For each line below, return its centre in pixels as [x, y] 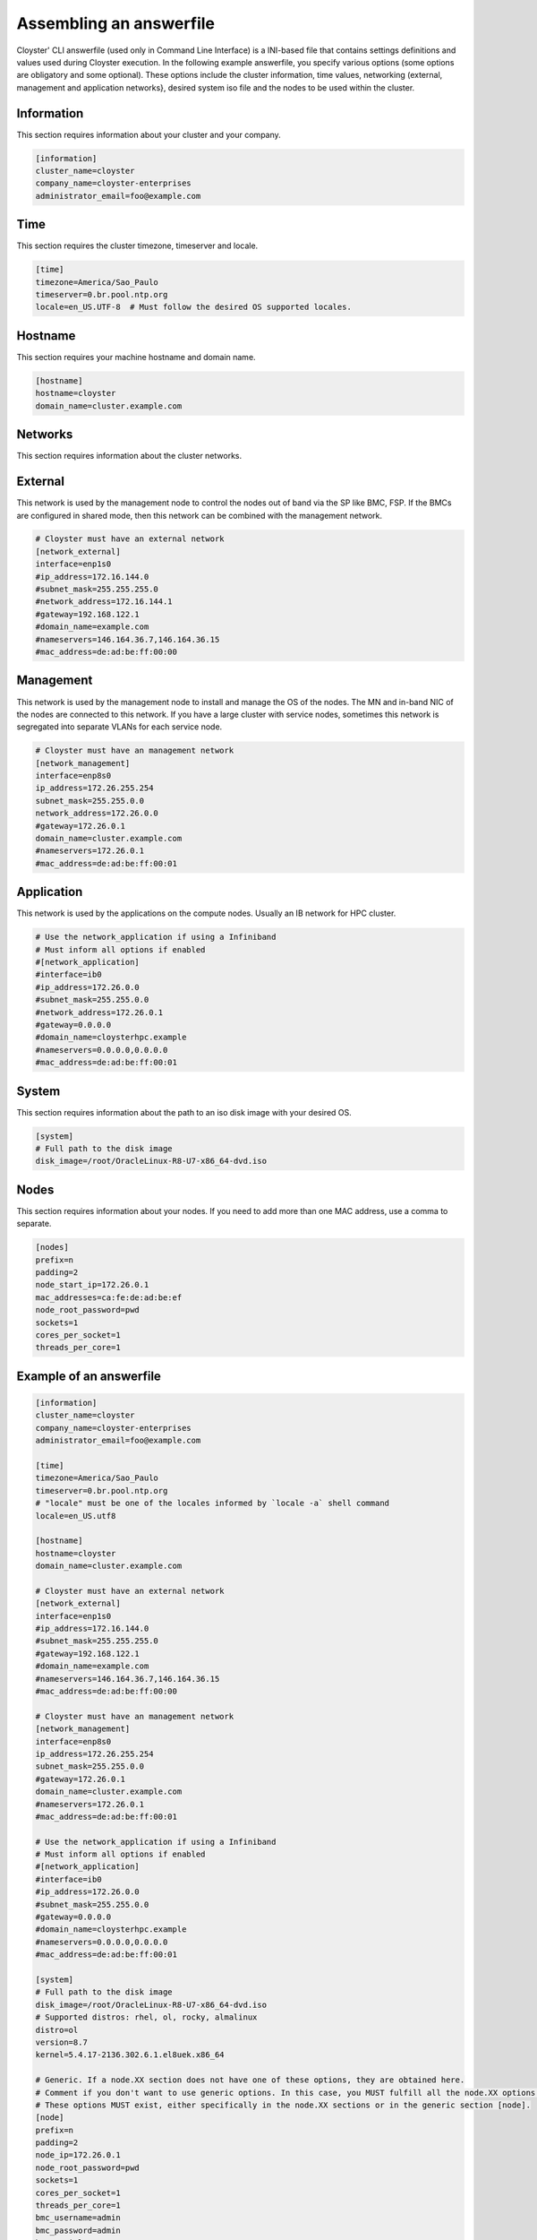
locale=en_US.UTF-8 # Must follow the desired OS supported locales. [194, 307]
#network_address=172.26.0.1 [99, 1012]
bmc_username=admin [78, 2218]
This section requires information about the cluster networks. [129, 456]
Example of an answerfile [89, 1376]
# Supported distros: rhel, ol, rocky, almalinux [146, 2017]
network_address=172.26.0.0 [97, 814]
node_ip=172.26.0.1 [78, 2155]
